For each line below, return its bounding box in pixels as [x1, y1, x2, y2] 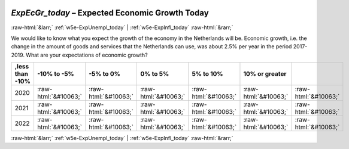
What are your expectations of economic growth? [26, 51, 148, 58]
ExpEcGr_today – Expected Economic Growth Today [11, 8, 209, 18]
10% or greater [243, 70, 287, 78]
